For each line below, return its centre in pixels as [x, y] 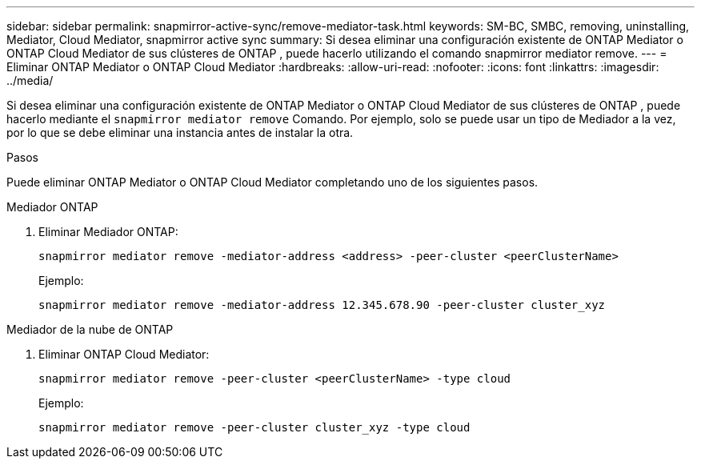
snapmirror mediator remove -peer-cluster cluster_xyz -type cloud [254, 427]
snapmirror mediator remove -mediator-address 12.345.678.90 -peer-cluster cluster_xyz [322, 305]
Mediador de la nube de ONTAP [90, 329]
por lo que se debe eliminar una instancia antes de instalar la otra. [180, 132]
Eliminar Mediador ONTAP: [108, 232]
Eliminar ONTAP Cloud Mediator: [124, 354]
